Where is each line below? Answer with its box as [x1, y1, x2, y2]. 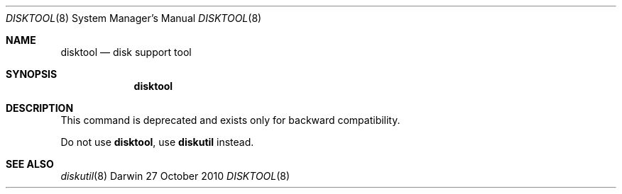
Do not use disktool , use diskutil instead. [60, 136, 254, 148]
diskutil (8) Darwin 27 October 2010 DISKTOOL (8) [60, 170, 290, 182]
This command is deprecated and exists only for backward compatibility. [60, 114, 400, 126]
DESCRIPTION [6, 102, 74, 114]
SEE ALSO [6, 158, 54, 170]
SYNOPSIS [6, 68, 58, 80]
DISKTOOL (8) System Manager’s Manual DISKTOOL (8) [6, 12, 262, 24]
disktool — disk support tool [60, 46, 192, 58]
